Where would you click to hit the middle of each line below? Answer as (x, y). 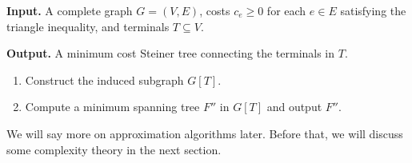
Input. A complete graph (70, 10)
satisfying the (373, 10)
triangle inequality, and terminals (88, 26)
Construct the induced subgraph (104, 80)
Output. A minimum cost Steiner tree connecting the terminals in (171, 53)
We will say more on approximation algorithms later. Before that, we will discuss (205, 133)
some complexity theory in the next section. (114, 149)
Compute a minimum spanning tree (112, 107)
